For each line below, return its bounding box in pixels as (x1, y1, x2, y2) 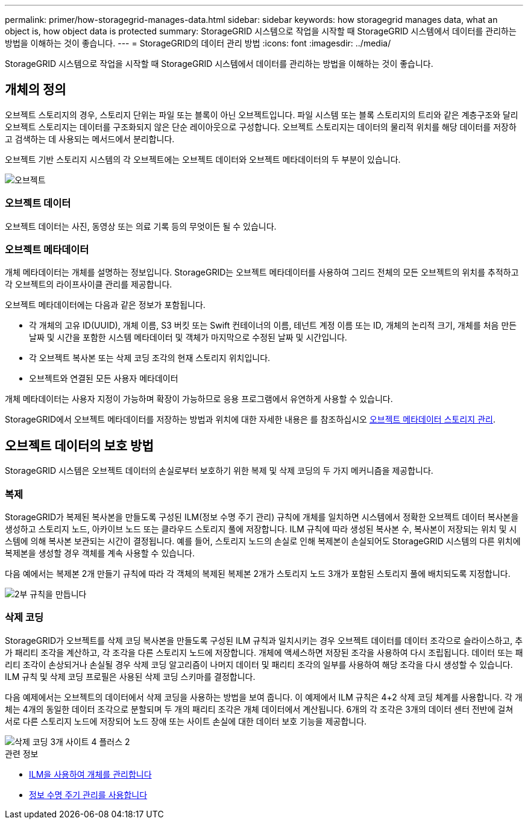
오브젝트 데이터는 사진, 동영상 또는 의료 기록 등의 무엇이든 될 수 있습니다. (5, 221, 277, 231)
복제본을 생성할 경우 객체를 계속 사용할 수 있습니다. (5, 547, 195, 558)
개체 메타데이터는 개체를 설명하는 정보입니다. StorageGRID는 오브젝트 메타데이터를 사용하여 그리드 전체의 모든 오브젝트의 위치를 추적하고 (5, 267, 519, 278)
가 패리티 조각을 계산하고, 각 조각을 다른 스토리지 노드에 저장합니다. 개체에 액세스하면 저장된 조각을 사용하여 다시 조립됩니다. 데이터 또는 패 (5, 647, 523, 658)
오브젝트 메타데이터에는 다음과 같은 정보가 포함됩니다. (5, 300, 206, 310)
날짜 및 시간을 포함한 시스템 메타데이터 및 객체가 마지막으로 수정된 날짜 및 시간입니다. (29, 332, 347, 343)
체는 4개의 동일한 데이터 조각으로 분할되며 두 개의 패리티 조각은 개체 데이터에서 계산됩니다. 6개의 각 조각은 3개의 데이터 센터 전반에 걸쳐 (5, 703, 514, 714)
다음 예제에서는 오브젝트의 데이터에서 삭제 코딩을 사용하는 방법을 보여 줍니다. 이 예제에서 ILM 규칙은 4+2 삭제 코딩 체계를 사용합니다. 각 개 (5, 691, 523, 702)
